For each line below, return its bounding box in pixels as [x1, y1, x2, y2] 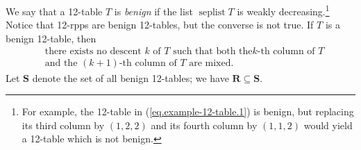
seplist [199, 7, 226, 17]
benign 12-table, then [6, 31, 96, 45]
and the [44, 58, 78, 69]
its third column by [22, 117, 105, 132]
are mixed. [189, 58, 234, 69]
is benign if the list [114, 3, 193, 18]
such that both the [173, 47, 253, 57]
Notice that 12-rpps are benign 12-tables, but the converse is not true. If [6, 17, 314, 32]
